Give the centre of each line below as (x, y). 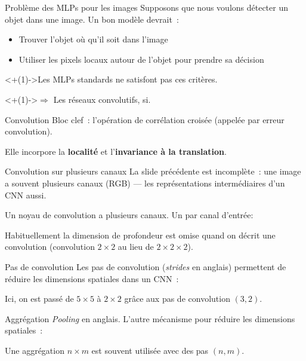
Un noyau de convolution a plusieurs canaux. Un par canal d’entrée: (129, 215)
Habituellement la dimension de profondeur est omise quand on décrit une (140, 235)
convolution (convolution (50, 247)
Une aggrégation (35, 350)
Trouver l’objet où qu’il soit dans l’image (93, 39)
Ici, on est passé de (39, 299)
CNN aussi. (26, 195)
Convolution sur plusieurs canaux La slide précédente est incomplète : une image (153, 171)
